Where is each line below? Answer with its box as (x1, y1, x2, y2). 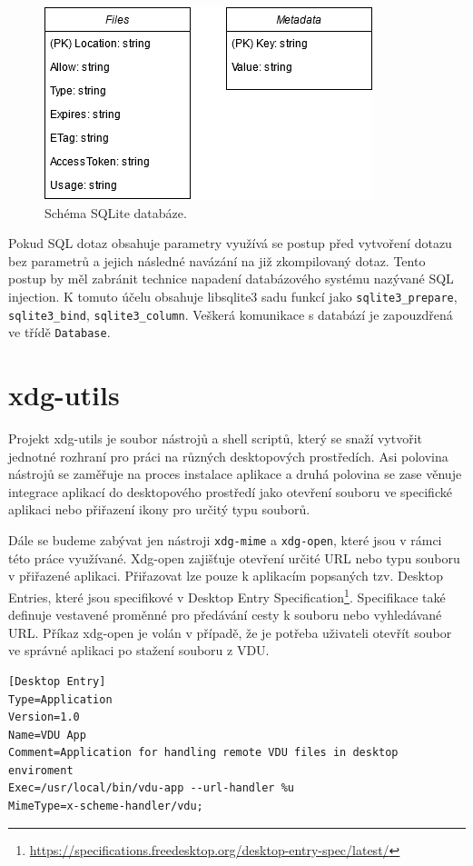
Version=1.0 (8, 711, 80, 724)
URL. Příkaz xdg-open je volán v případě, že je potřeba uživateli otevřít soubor (8, 622, 452, 642)
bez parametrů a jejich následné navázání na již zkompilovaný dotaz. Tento (8, 251, 426, 270)
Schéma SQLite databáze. (44, 203, 187, 222)
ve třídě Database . (8, 323, 111, 342)
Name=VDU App (8, 728, 86, 742)
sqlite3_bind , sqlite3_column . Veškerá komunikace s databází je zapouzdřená (8, 304, 453, 324)
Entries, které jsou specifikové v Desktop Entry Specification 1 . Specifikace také (8, 584, 446, 606)
